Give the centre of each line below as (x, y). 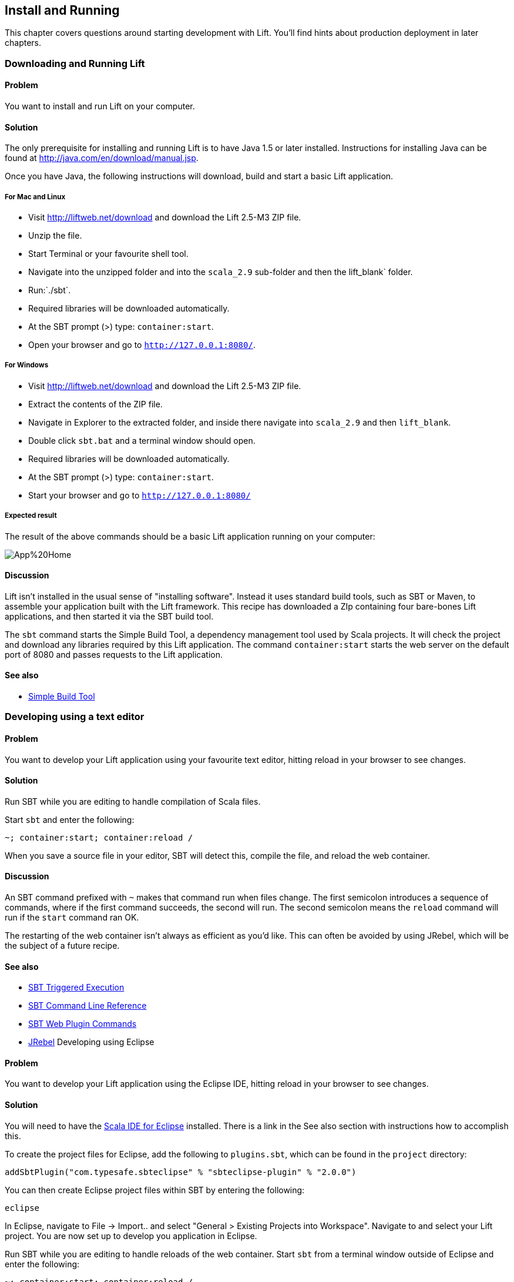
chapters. (23, 43)
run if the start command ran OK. (72, 918)
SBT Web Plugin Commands (83, 1024)
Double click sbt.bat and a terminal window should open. (142, 440)
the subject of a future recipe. (62, 946)
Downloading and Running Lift (75, 63)
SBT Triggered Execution (76, 988)
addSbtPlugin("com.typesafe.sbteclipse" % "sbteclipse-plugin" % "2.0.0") (181, 1172)
